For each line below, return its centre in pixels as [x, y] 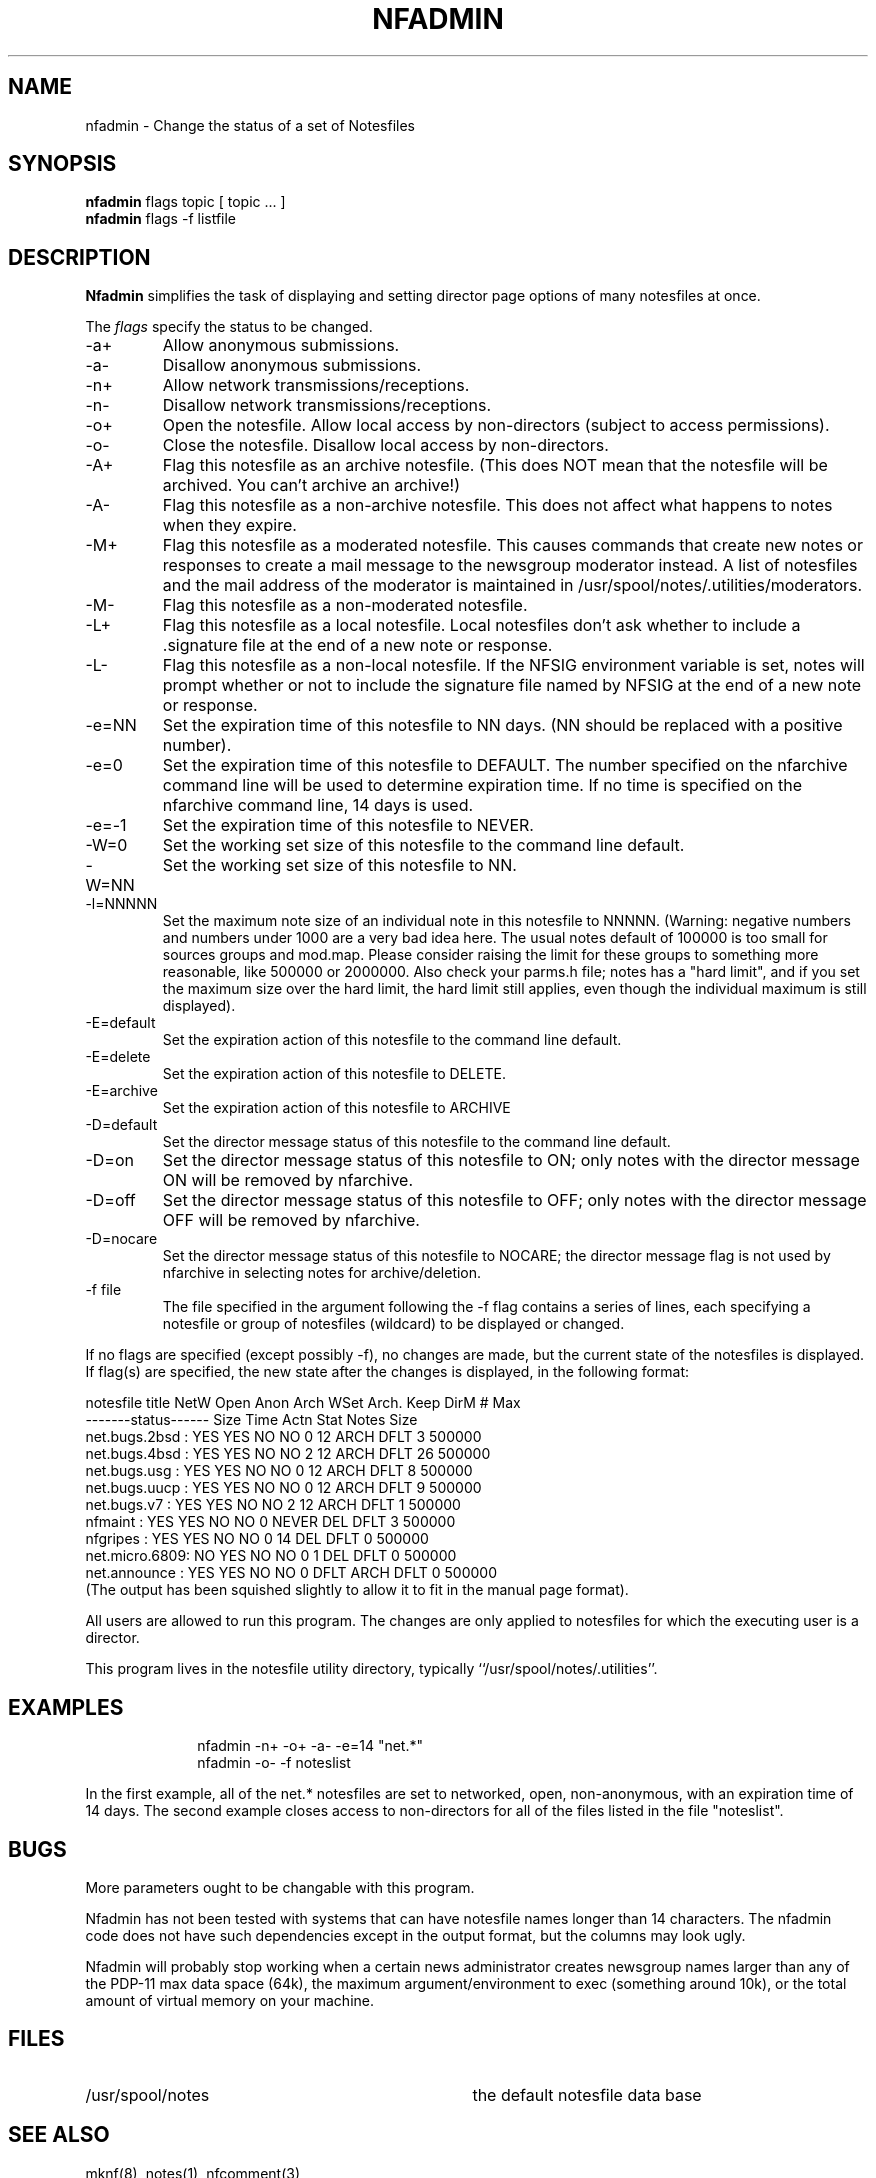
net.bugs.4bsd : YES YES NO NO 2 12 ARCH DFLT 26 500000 [288, 1454]
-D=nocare [121, 1239]
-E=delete [118, 1057]
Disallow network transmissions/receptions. [327, 405]
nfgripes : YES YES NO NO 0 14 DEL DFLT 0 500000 [257, 1539]
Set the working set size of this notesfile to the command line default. [423, 845]
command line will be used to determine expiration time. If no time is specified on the [482, 785]
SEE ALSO [59, 2135]
